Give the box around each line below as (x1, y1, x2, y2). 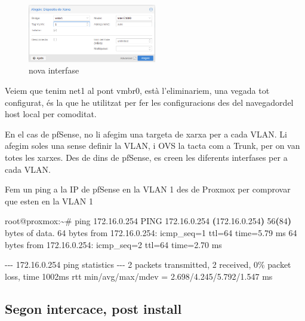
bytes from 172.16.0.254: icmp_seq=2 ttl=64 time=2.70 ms (5, 238, 222, 250)
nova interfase (29, 64, 79, 77)
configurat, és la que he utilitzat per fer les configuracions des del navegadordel (5, 96, 294, 108)
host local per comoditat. (5, 108, 97, 120)
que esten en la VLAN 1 (5, 194, 94, 207)
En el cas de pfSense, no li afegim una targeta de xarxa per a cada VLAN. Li (5, 127, 287, 140)
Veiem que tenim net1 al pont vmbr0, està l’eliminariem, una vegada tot (5, 84, 270, 96)
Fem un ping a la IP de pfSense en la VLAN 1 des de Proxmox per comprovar (5, 183, 291, 195)
